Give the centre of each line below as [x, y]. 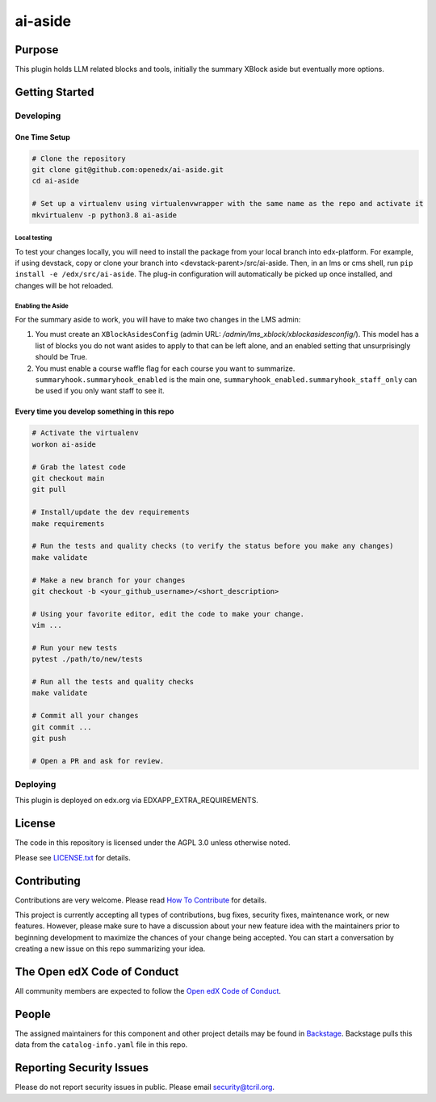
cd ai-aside [56, 181]
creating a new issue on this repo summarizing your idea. [110, 948]
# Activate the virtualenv [85, 433]
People [33, 1014]
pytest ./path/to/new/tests [87, 659]
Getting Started [55, 92]
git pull [49, 490]
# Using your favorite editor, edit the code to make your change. [168, 614]
